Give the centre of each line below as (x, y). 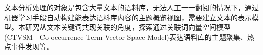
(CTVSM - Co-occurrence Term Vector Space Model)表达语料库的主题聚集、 (126, 37)
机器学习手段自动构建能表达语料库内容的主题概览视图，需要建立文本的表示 (128, 17)
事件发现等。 (32, 47)
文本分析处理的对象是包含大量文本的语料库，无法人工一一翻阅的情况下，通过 (131, 7)
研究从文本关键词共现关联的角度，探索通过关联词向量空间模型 (128, 27)
